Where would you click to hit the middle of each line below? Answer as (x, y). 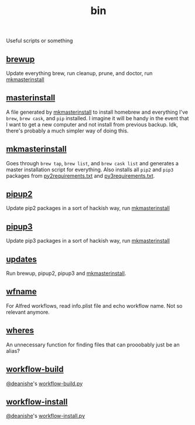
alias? (13, 351)
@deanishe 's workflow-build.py (45, 383)
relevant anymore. (28, 312)
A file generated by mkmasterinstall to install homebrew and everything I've (97, 112)
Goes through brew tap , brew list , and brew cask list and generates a (92, 163)
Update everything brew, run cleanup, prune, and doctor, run (79, 73)
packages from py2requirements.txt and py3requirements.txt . (81, 176)
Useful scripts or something (40, 41)
